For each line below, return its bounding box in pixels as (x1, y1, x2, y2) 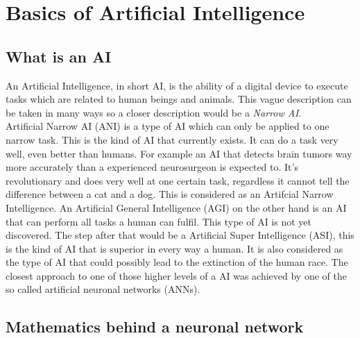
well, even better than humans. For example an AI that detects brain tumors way (6, 146, 352, 160)
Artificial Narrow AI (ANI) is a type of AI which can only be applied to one (6, 119, 329, 133)
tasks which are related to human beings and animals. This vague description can (6, 92, 352, 106)
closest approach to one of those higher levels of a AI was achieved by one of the (6, 268, 347, 282)
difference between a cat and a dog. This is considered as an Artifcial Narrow (6, 187, 334, 201)
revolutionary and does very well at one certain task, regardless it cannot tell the (6, 173, 350, 187)
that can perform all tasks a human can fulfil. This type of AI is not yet (6, 214, 311, 228)
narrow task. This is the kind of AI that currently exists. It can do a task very (6, 132, 338, 146)
